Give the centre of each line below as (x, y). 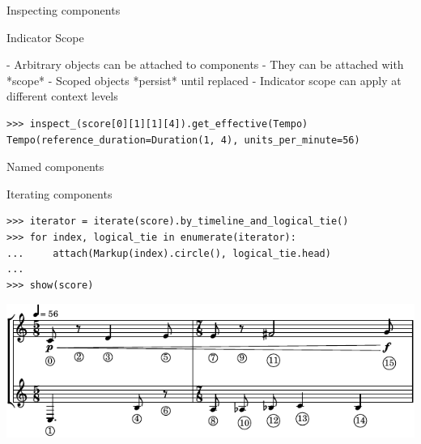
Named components (55, 166)
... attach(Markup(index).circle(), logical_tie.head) (169, 253)
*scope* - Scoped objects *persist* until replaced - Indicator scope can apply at (204, 80)
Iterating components (60, 193)
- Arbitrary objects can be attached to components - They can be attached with (205, 64)
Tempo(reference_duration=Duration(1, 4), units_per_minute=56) (183, 140)
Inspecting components (64, 10)
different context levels (62, 96)
